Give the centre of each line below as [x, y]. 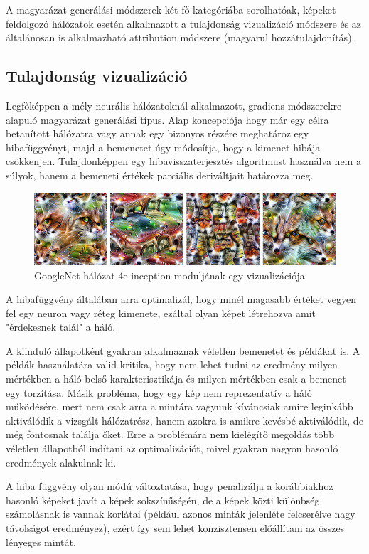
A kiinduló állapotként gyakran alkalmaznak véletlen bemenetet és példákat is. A [183, 350]
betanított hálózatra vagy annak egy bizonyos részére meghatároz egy [157, 133]
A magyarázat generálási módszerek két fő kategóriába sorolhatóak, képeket [171, 9]
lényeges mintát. [41, 542]
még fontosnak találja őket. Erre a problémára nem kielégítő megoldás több [170, 434]
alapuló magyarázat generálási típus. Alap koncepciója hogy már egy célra [167, 119]
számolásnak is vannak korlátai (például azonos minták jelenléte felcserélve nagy [181, 514]
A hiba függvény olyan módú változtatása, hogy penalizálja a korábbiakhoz [170, 486]
